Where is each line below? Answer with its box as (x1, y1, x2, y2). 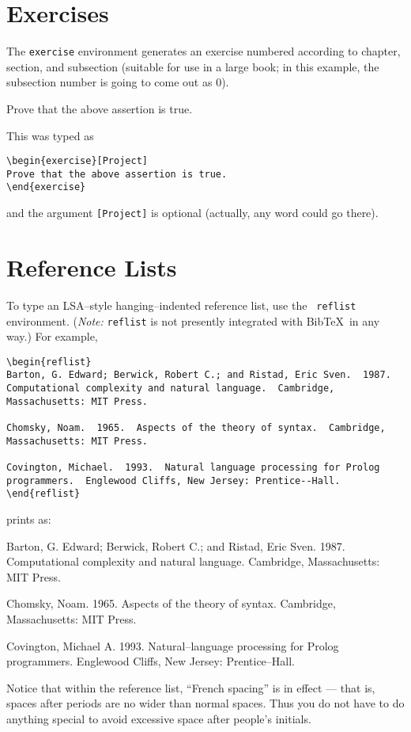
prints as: (6, 511, 51, 528)
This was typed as (6, 127, 94, 143)
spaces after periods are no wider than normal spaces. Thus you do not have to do (6, 695, 405, 711)
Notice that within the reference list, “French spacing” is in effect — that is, (6, 679, 375, 696)
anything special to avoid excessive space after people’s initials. (6, 710, 311, 726)
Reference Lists (6, 250, 177, 283)
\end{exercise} (6, 181, 86, 193)
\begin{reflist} (6, 356, 92, 368)
